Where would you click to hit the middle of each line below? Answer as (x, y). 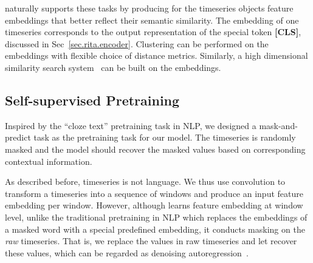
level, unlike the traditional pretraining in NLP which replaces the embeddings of (156, 217)
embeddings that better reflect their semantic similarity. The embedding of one (152, 20)
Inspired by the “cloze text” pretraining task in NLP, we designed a (131, 125)
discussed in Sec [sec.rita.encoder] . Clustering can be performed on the (137, 43)
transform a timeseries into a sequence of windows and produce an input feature (154, 193)
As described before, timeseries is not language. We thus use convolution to (145, 181)
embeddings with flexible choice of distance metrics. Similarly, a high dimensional (156, 55)
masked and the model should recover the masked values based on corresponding (155, 149)
